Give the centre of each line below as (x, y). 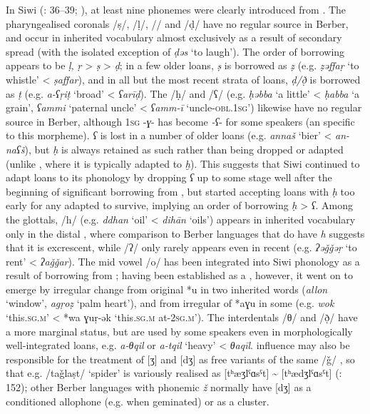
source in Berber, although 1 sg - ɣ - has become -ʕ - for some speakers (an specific (180, 121)
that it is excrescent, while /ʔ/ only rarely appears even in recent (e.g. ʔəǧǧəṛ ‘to (181, 247)
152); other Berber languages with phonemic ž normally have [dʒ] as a (159, 387)
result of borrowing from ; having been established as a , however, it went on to (179, 275)
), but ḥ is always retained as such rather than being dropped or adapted (184, 149)
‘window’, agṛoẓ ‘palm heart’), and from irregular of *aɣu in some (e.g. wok (170, 303)
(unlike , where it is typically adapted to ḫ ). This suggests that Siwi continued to (183, 163)
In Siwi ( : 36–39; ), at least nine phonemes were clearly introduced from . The (176, 9)
